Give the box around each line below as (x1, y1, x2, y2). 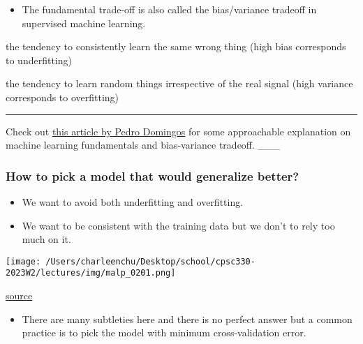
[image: (6, 256, 41, 267)
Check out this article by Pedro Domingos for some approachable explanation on (6, 124, 351, 138)
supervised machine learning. (22, 15, 146, 30)
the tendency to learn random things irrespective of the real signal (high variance (6, 76, 353, 91)
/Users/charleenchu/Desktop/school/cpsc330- (45, 256, 255, 267)
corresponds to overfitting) (6, 89, 119, 104)
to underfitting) (6, 52, 72, 67)
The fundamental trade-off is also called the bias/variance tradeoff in (22, 2, 317, 16)
